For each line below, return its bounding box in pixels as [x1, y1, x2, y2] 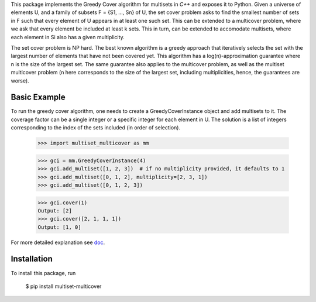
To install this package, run [11, 269, 76, 276]
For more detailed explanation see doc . [11, 239, 105, 246]
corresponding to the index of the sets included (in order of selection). [11, 124, 181, 131]
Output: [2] [37, 207, 73, 214]
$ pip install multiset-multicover [25, 283, 102, 290]
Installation [11, 254, 53, 264]
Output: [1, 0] [37, 224, 81, 231]
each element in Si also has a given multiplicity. [11, 33, 125, 40]
